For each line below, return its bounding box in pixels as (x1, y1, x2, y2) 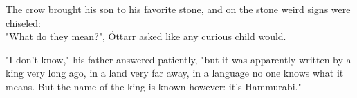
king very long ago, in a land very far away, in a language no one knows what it (6, 66, 344, 80)
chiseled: (6, 15, 42, 30)
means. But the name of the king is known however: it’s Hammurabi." (6, 79, 302, 93)
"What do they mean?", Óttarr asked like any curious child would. (6, 29, 286, 43)
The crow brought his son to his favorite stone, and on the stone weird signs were (6, 2, 351, 16)
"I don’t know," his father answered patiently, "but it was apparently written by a (6, 52, 351, 66)
